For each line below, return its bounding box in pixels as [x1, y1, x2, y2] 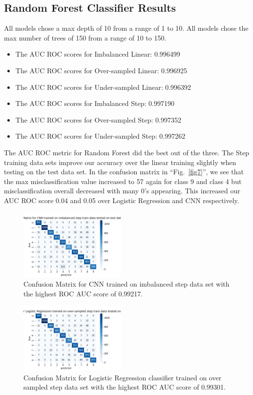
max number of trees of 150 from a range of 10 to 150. [4, 32, 167, 42]
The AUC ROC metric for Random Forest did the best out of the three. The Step [4, 147, 250, 157]
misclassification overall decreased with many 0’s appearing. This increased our [4, 186, 240, 196]
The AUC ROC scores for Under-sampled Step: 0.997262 [15, 131, 186, 141]
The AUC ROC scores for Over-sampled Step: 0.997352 [15, 114, 182, 125]
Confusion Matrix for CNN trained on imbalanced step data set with [23, 279, 230, 289]
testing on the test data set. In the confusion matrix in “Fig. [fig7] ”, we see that [4, 166, 244, 177]
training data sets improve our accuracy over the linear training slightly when [4, 157, 236, 167]
